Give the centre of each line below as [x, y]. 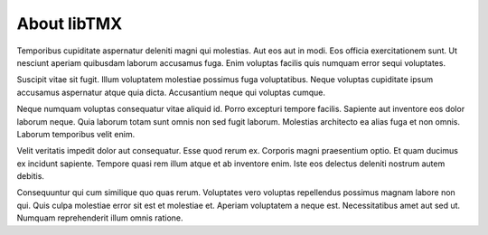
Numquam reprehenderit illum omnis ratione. [100, 218]
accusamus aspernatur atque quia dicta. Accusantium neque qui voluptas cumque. [171, 92]
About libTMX [70, 23]
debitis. [31, 176]
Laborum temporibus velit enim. [76, 134]
